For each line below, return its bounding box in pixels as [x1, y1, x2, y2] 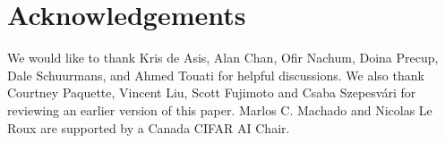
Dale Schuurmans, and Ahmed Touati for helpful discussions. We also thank [7, 65, 424, 84]
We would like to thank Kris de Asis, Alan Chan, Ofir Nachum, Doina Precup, [7, 48, 439, 67]
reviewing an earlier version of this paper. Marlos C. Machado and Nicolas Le [7, 100, 432, 119]
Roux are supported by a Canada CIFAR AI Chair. [7, 118, 290, 137]
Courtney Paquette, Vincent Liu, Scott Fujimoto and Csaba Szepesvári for [7, 83, 416, 102]
